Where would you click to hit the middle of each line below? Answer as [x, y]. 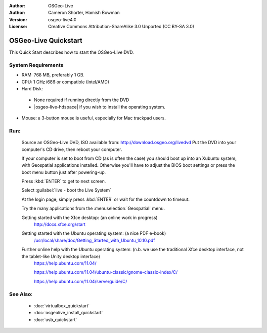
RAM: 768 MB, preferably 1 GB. [53, 75]
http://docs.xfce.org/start [60, 224]
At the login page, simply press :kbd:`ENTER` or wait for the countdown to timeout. [106, 199]
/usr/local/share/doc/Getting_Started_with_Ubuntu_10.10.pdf [94, 240]
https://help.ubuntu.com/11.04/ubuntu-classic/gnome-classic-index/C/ [106, 272]
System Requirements [36, 65]
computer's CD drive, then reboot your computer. [72, 149]
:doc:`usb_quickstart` [55, 319]
